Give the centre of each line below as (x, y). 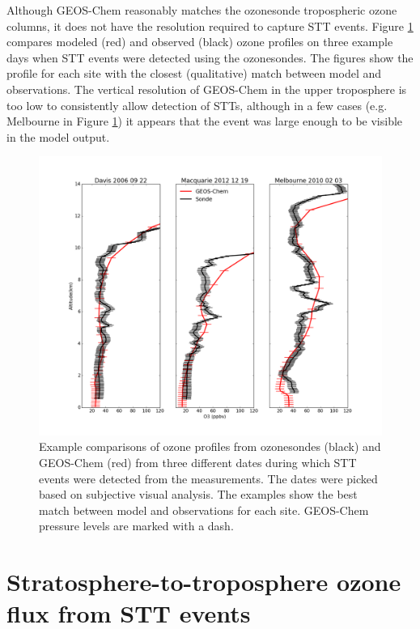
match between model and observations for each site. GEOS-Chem (204, 510)
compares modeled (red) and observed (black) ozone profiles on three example (200, 42)
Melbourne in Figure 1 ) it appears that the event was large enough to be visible (205, 121)
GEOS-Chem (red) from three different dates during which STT (198, 463)
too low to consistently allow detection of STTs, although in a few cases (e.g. (197, 105)
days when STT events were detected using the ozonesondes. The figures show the (210, 57)
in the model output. (58, 136)
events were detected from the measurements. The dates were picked (208, 478)
